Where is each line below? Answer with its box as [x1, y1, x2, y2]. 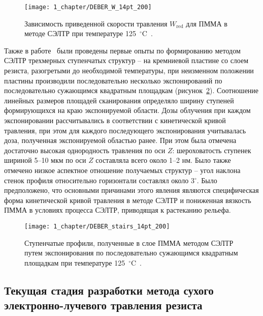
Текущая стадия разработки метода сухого [4, 282, 214, 298]
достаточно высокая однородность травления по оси [4, 145, 166, 155]
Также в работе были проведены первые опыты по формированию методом [4, 45, 241, 55]
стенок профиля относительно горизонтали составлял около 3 [4, 175, 194, 185]
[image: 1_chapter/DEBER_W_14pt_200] [24, 4, 152, 11]
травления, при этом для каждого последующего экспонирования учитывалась [4, 125, 246, 135]
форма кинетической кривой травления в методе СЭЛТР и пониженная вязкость [4, 194, 251, 205]
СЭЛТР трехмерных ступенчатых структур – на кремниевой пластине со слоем [4, 55, 249, 66]
